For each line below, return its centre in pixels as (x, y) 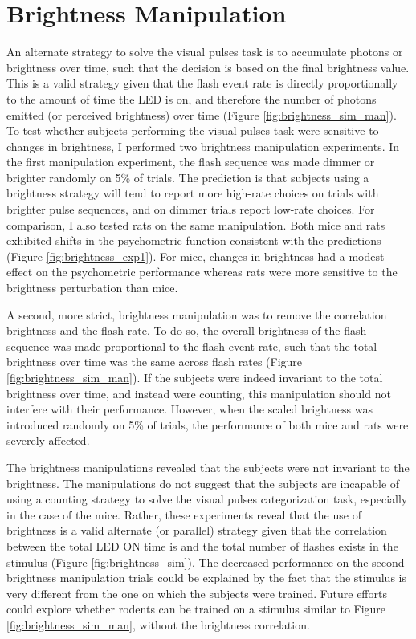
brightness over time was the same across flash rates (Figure (155, 362)
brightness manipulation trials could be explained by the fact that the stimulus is (206, 578)
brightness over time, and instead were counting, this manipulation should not (199, 393)
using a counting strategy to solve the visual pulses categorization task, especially (207, 499)
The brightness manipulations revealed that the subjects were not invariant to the (208, 467)
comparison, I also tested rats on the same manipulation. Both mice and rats (196, 224)
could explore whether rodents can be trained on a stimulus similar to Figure (196, 609)
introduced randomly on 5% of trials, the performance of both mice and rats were (208, 424)
